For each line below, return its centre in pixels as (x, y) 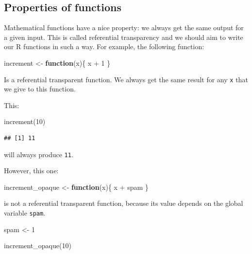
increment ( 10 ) (25, 121)
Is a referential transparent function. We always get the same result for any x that (126, 79)
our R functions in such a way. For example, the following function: (104, 46)
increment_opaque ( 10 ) (38, 245)
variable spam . (25, 213)
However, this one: (31, 171)
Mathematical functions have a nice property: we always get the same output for (124, 27)
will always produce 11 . (39, 154)
